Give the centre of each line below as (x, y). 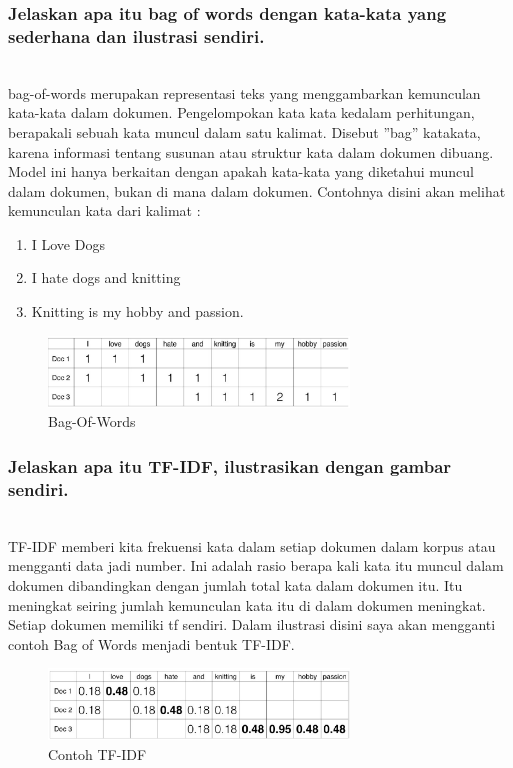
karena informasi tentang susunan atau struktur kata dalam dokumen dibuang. (251, 151)
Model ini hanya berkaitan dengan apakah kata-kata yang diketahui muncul (241, 171)
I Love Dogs (68, 243)
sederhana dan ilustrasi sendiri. (136, 35)
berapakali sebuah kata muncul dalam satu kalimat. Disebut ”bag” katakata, (244, 131)
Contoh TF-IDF (97, 753)
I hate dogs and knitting (106, 277)
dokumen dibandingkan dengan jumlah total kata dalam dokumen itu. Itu (235, 584)
